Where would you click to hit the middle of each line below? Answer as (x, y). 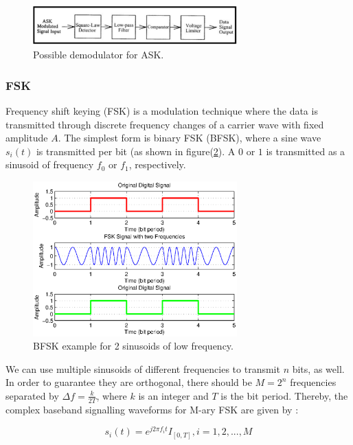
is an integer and (173, 395)
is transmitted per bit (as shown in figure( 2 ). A (136, 151)
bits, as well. (318, 368)
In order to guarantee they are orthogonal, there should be (129, 382)
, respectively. (157, 164)
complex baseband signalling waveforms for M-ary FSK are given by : (152, 409)
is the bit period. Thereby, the (284, 395)
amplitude (27, 138)
